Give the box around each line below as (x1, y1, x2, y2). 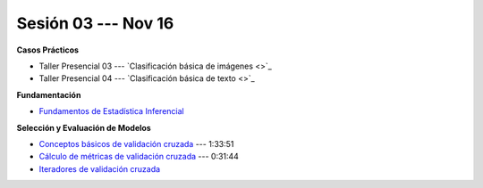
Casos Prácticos (16, 45, 80, 55)
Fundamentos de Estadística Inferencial (38, 106, 184, 117)
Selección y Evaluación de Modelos (16, 122, 151, 133)
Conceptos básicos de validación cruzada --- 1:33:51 (38, 138, 234, 149)
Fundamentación (16, 89, 81, 100)
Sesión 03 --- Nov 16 (16, 13, 174, 33)
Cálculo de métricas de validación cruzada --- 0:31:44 (38, 151, 239, 162)
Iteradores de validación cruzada (38, 163, 161, 174)
